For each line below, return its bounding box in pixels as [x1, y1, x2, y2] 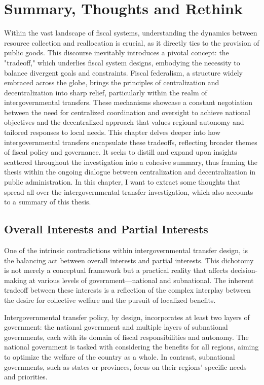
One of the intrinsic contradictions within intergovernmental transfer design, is [4, 245, 248, 256]
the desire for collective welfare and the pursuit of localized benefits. [4, 294, 216, 305]
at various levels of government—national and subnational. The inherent [29, 274, 254, 285]
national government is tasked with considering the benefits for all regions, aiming [4, 341, 259, 352]
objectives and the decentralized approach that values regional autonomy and [4, 117, 244, 127]
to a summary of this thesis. [4, 196, 91, 207]
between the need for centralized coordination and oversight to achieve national [4, 107, 250, 117]
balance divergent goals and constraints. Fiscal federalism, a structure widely [4, 67, 243, 78]
